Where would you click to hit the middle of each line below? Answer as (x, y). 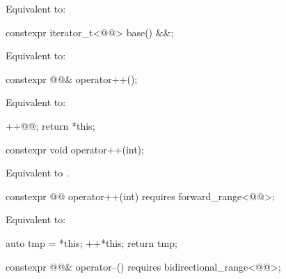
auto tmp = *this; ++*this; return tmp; (92, 242)
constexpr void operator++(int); (75, 149)
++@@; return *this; (50, 125)
